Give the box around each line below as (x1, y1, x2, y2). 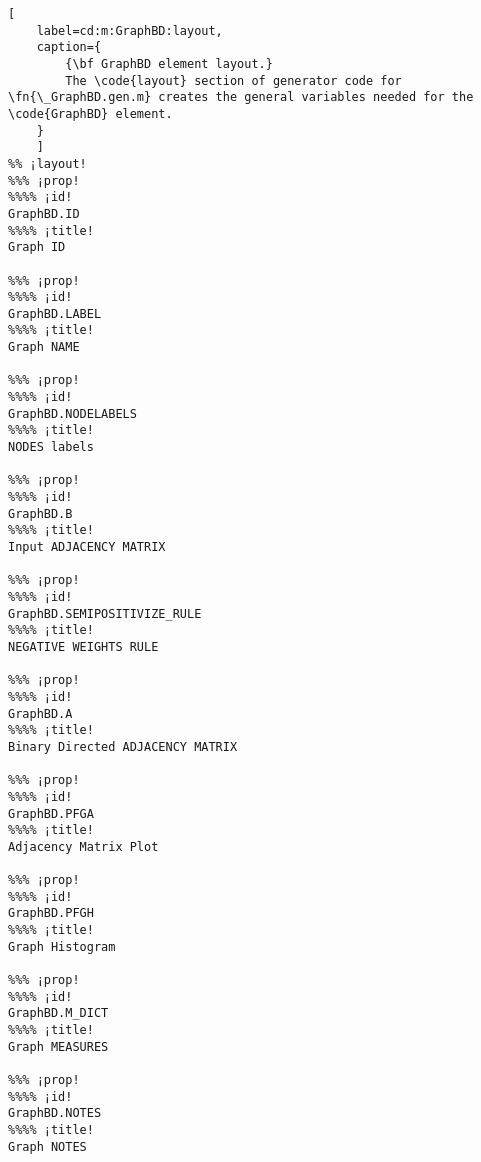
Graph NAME (8, 340, 80, 355)
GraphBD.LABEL (8, 306, 102, 321)
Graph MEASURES (8, 1039, 109, 1054)
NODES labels (8, 440, 94, 455)
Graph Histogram (8, 939, 116, 954)
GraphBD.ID (8, 206, 80, 221)
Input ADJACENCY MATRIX (8, 540, 166, 554)
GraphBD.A (8, 706, 73, 721)
